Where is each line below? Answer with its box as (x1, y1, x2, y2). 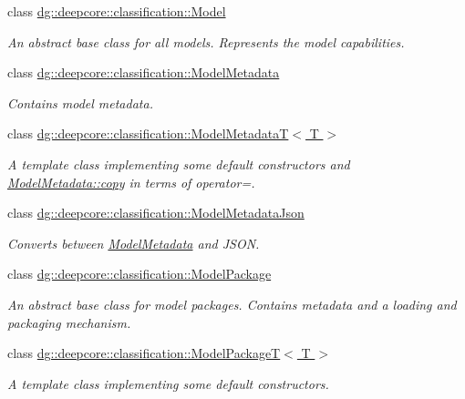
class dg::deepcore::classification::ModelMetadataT (7, 124, 289, 143)
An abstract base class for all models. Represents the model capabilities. (7, 32, 405, 51)
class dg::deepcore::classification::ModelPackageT (7, 343, 281, 363)
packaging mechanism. (7, 312, 131, 332)
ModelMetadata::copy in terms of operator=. (7, 172, 255, 191)
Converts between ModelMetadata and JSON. (7, 233, 260, 252)
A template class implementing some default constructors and (7, 154, 350, 173)
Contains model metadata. (7, 93, 153, 112)
